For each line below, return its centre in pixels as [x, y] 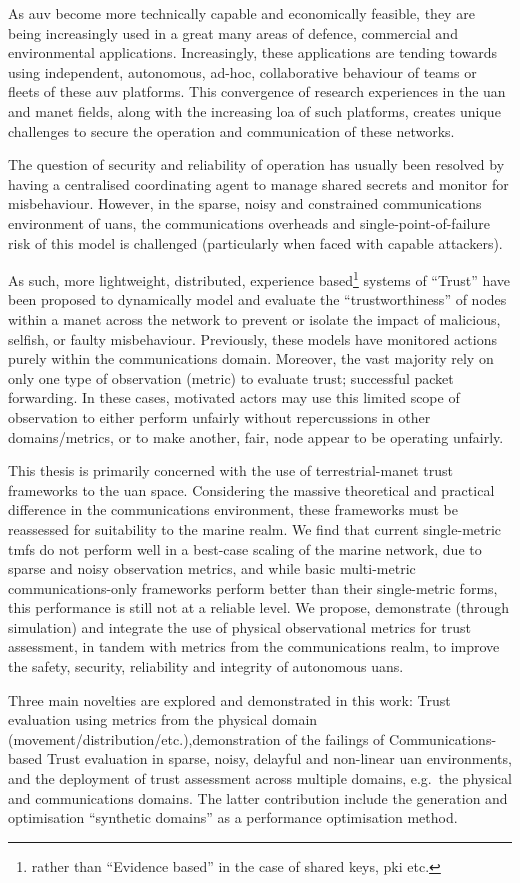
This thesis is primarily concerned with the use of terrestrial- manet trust [230, 470]
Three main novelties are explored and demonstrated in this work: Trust [229, 699]
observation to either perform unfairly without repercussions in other [219, 416]
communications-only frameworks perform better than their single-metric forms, [253, 587]
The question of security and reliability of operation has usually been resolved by [256, 164]
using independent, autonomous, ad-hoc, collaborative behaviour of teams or [242, 71]
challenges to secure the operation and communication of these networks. [231, 130]
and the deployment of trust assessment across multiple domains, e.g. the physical [260, 778]
